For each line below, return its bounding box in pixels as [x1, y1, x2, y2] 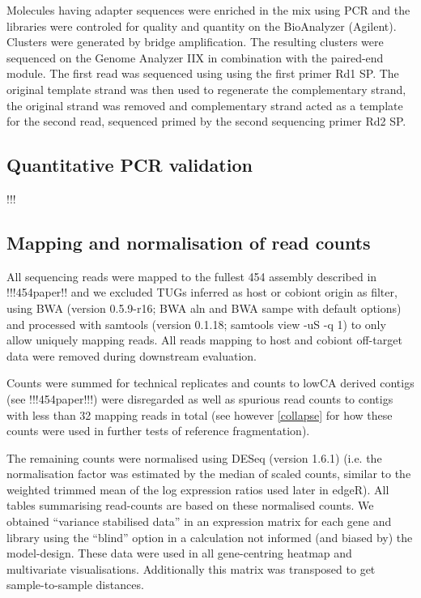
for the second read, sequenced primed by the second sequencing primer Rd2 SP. [6, 113, 406, 130]
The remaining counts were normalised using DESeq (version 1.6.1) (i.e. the [6, 449, 382, 466]
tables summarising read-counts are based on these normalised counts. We [6, 497, 374, 514]
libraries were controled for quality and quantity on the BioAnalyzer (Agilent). [6, 17, 397, 34]
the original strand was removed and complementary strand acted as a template [6, 96, 403, 113]
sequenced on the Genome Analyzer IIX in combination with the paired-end [6, 49, 384, 66]
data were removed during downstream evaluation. [6, 347, 257, 364]
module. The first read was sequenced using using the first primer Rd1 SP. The [6, 65, 399, 82]
